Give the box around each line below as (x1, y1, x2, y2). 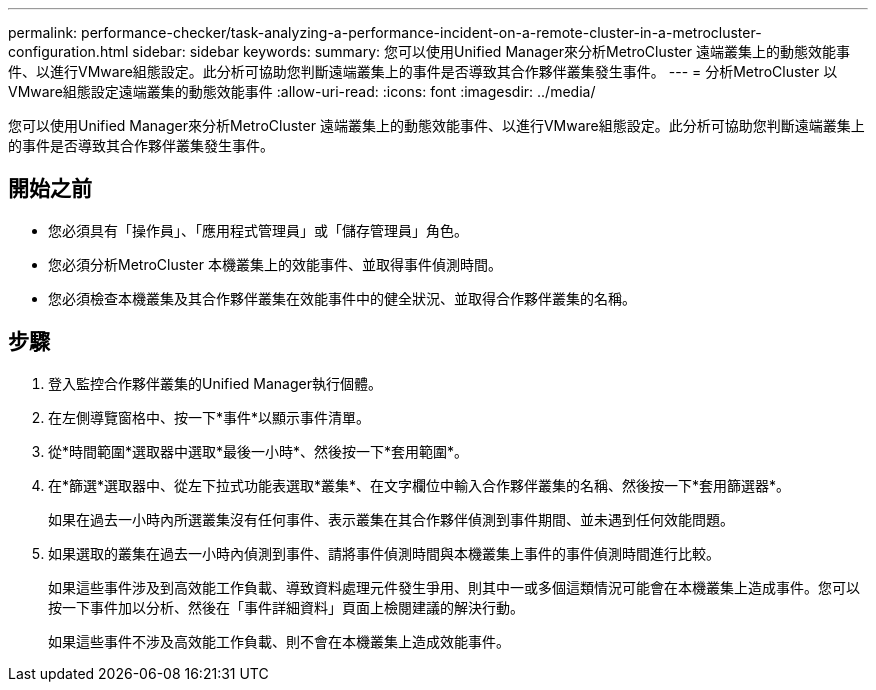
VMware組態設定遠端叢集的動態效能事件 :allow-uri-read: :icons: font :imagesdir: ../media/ (8, 83, 596, 100)
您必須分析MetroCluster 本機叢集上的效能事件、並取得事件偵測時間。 (48, 255, 502, 273)
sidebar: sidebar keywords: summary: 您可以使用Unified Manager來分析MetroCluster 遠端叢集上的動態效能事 (132, 43, 850, 60)
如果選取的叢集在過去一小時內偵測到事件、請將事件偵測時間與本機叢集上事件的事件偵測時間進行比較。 (48, 544, 720, 562)
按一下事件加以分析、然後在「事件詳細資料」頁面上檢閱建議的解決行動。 (48, 598, 524, 616)
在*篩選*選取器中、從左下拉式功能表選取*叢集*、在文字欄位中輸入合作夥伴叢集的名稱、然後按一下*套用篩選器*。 (48, 476, 791, 494)
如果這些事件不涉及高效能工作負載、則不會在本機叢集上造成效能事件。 (48, 632, 510, 650)
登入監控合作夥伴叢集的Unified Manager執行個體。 (48, 374, 382, 392)
